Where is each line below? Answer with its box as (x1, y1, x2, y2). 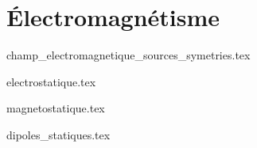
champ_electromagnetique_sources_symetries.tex (6, 47, 251, 63)
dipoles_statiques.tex (6, 126, 111, 142)
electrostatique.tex (6, 73, 96, 89)
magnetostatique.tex (6, 100, 105, 116)
